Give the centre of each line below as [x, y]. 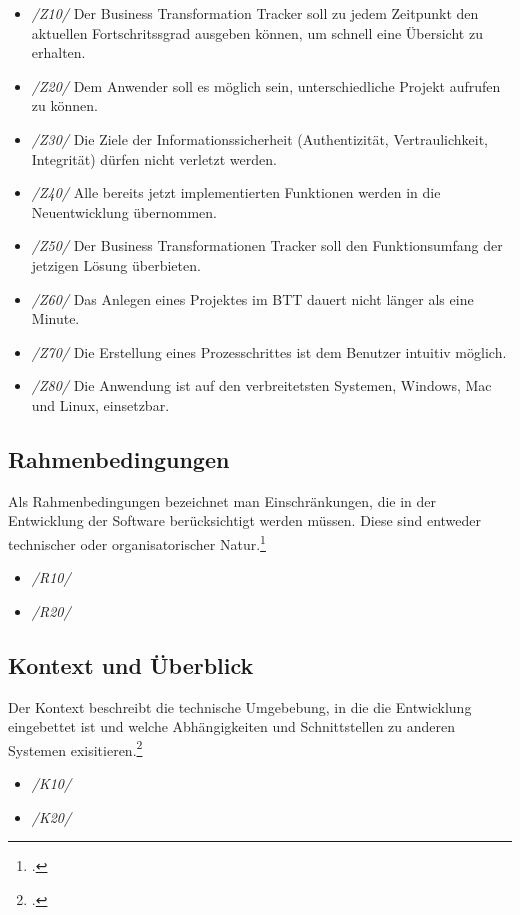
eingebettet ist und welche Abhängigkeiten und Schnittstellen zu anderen [232, 726]
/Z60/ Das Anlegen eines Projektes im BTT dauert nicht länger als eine [252, 298]
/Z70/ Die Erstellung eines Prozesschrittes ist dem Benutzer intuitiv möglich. [269, 351]
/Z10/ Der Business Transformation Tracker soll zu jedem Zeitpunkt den [255, 13]
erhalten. [58, 52]
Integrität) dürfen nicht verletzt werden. [154, 158]
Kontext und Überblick [131, 664]
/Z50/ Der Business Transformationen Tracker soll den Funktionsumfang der [267, 245]
